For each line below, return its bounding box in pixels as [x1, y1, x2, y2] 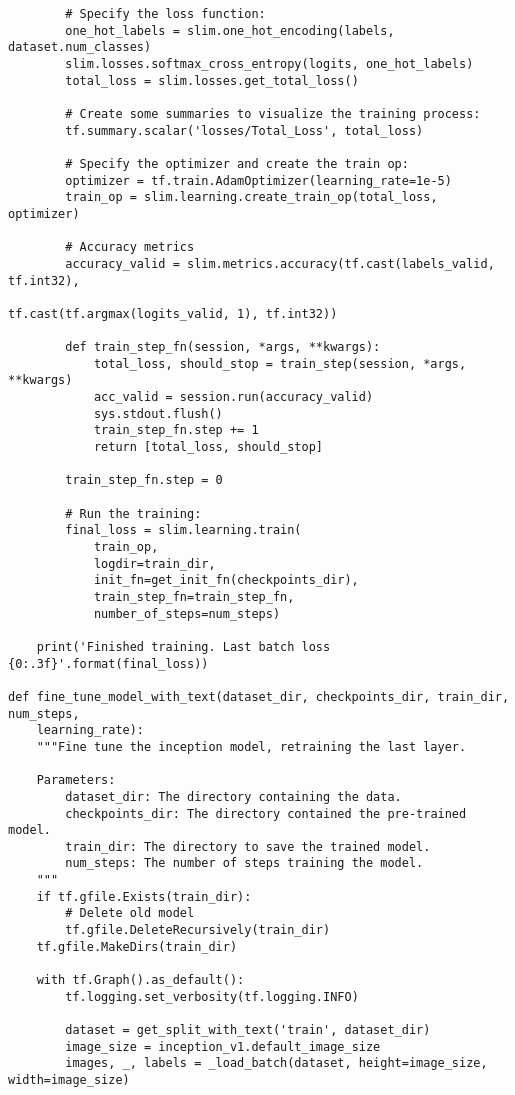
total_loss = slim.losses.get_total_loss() [65, 73, 359, 88]
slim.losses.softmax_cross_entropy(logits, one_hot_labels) [65, 56, 474, 71]
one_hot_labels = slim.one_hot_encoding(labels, [65, 23, 395, 38]
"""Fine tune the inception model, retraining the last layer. [36, 739, 467, 754]
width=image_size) [8, 1073, 130, 1087]
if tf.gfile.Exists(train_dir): [36, 889, 252, 904]
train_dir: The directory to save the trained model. [65, 839, 431, 854]
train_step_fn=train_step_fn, [93, 589, 295, 604]
